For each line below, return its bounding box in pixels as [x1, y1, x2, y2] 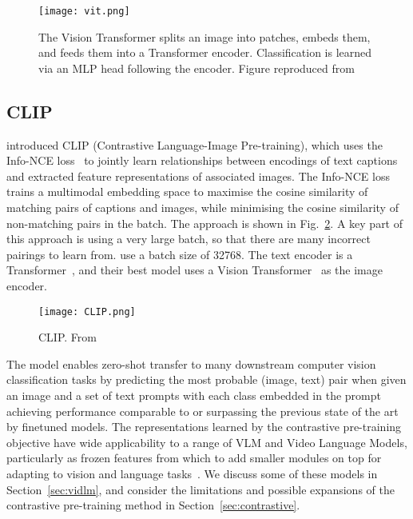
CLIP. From [38, 329, 97, 345]
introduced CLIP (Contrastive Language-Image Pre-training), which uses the [6, 136, 383, 153]
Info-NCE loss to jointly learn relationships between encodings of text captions [6, 152, 398, 169]
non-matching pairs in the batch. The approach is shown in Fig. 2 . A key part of [6, 214, 403, 231]
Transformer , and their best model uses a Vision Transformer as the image [6, 261, 383, 278]
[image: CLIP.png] [38, 305, 136, 317]
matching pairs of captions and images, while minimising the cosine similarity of [6, 199, 399, 216]
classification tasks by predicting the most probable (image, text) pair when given [6, 371, 407, 388]
